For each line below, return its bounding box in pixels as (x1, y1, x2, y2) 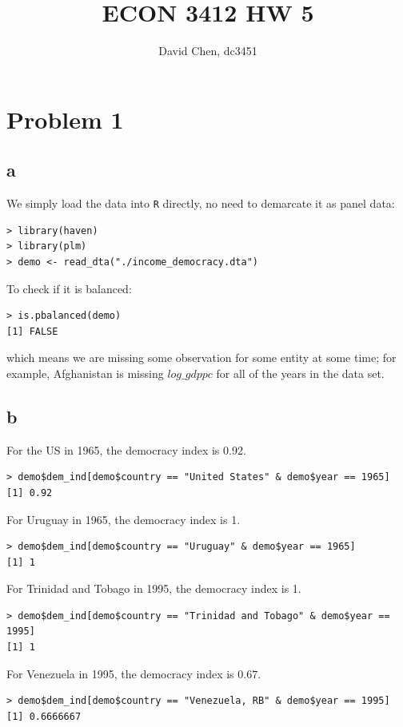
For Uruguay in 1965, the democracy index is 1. (6, 510, 241, 527)
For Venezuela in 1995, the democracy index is (6, 665, 234, 681)
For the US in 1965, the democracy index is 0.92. (6, 441, 246, 458)
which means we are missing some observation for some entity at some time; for (6, 349, 397, 366)
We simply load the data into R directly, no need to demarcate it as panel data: (6, 195, 395, 212)
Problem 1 (6, 102, 124, 135)
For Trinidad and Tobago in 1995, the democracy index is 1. (6, 580, 301, 597)
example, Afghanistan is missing (6, 364, 164, 381)
